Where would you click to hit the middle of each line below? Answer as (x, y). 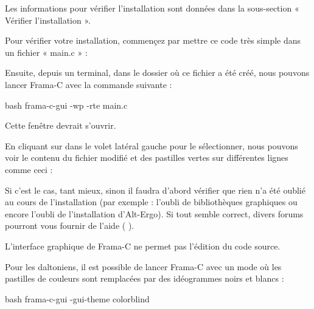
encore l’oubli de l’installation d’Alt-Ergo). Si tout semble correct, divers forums (154, 213)
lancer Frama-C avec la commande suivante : (89, 84)
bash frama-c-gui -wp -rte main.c (66, 105)
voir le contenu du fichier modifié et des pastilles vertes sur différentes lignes (147, 158)
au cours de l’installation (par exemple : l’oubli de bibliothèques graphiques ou (151, 202)
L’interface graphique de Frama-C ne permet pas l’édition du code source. (143, 246)
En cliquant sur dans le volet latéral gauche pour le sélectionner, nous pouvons (152, 145)
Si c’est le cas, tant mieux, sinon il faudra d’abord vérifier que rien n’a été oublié (155, 190)
